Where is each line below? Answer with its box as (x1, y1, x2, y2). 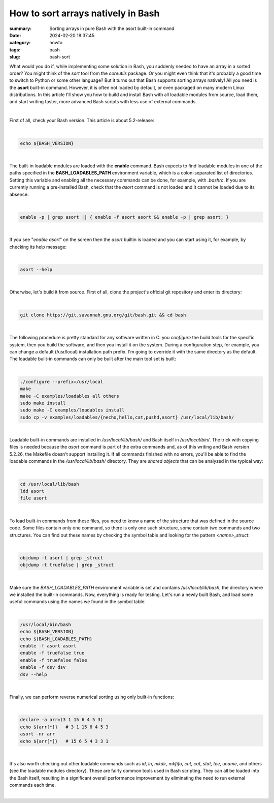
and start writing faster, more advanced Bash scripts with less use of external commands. (9, 99, 197, 105)
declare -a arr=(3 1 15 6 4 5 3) (20, 717, 104, 723)
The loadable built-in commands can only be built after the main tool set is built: (9, 356, 176, 362)
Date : (9, 32, 21, 38)
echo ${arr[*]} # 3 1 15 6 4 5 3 (20, 724, 109, 730)
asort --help (20, 267, 53, 273)
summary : (9, 25, 32, 32)
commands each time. (9, 782, 56, 788)
